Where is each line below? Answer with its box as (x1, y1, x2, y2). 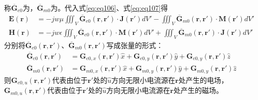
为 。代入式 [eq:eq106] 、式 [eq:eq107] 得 (50, 3, 168, 13)
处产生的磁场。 (173, 85, 223, 95)
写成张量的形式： (106, 39, 163, 50)
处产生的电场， (178, 74, 228, 85)
